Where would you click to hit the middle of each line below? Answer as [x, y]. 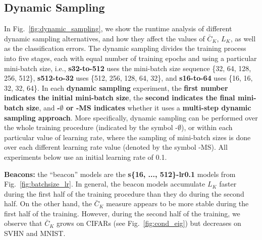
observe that [23, 223]
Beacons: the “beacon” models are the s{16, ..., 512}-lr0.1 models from [120, 174]
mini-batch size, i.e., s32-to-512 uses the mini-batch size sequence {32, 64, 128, [128, 68]
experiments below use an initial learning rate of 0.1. [86, 157]
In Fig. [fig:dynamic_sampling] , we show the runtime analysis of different [118, 28]
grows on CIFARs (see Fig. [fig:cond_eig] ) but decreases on [149, 223]
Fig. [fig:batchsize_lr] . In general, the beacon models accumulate [105, 184]
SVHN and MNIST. [35, 233]
